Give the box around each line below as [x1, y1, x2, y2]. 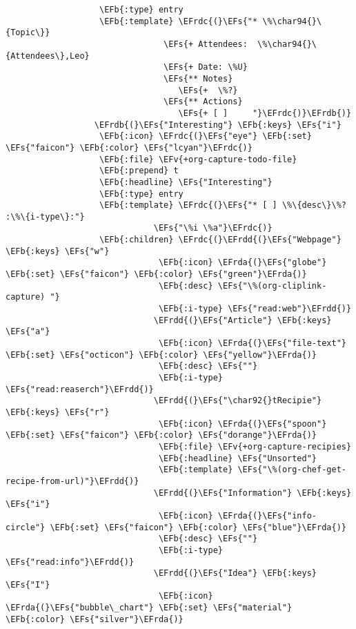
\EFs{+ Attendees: [164, 39, 248, 49]
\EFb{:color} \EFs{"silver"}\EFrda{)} [6, 614, 184, 624]
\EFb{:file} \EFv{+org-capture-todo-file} [99, 154, 297, 164]
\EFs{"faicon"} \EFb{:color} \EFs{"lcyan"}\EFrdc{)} [6, 142, 253, 153]
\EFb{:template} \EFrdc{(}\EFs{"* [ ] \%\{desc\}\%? [99, 200, 346, 211]
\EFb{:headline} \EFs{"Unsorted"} [158, 453, 317, 463]
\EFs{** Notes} [164, 73, 233, 84]
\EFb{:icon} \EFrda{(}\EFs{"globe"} [158, 258, 327, 268]
